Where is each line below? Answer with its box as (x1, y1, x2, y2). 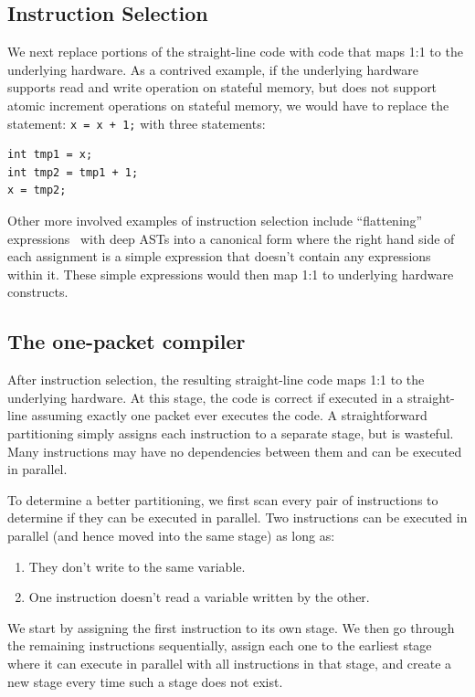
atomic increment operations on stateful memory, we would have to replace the (7, 95, 449, 114)
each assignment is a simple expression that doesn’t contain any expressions (7, 247, 431, 266)
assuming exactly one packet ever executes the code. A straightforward (31, 406, 427, 425)
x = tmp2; (7, 184, 67, 197)
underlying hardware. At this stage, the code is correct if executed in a (7, 387, 404, 407)
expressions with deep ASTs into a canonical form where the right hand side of (7, 228, 455, 248)
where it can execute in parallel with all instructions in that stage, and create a (7, 653, 452, 672)
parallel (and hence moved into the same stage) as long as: (7, 525, 335, 544)
